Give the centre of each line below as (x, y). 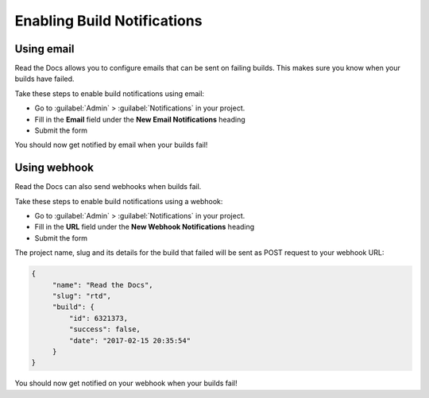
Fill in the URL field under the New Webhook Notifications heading (145, 227)
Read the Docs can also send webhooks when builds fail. (108, 187)
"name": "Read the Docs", (103, 285)
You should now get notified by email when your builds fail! (111, 145)
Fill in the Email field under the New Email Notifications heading (140, 119)
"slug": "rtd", (81, 296)
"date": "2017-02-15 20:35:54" (129, 340)
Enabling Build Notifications (108, 21)
